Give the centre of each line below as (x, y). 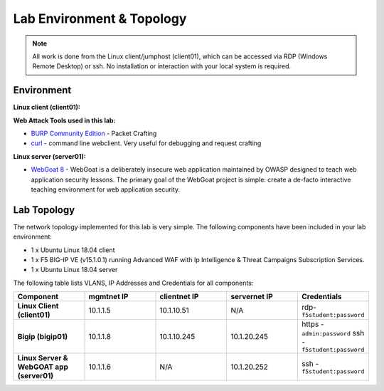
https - (313, 324)
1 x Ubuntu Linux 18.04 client (73, 250)
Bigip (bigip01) (42, 336)
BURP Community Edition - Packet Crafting (94, 134)
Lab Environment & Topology (100, 19)
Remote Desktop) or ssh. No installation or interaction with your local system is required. (162, 66)
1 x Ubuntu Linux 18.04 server (74, 270)
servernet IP (252, 297)
